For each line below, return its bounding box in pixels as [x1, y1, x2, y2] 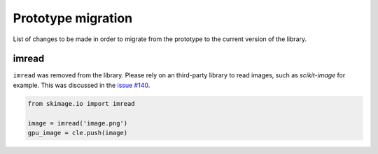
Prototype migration [13, 10, 133, 26]
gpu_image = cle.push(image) [27, 129, 128, 137]
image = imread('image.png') [27, 119, 128, 127]
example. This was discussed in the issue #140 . [13, 81, 150, 89]
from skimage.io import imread [27, 100, 136, 107]
